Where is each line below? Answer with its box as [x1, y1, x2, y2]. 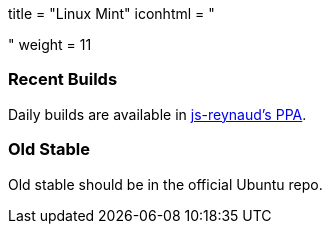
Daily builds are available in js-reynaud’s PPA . [8, 105, 307, 123]
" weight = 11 [8, 36, 92, 53]
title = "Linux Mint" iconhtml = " [8, 5, 215, 22]
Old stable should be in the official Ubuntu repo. [8, 175, 323, 193]
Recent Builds [8, 69, 118, 90]
